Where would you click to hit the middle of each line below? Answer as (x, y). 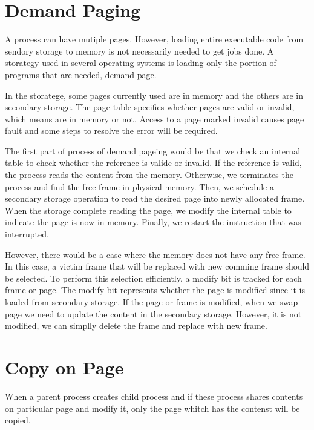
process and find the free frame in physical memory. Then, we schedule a (139, 186)
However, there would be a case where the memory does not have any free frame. (155, 254)
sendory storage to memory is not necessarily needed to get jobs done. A (139, 51)
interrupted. (27, 234)
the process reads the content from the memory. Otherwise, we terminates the (149, 175)
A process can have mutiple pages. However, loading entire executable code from (154, 39)
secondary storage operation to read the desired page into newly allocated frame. (155, 198)
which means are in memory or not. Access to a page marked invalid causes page (155, 118)
